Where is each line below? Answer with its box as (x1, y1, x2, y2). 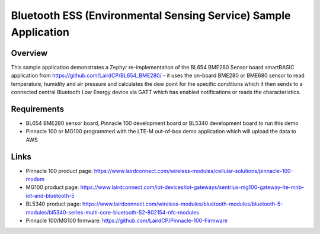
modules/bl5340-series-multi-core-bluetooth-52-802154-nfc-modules (25, 209, 200, 216)
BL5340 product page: (25, 200, 81, 207)
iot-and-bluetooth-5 (25, 192, 75, 199)
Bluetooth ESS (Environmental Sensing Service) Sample (11, 9, 291, 22)
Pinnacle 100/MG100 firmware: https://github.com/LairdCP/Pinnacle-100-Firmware (25, 217, 228, 224)
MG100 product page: (25, 184, 79, 191)
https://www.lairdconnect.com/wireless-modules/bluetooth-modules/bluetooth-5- (82, 200, 283, 207)
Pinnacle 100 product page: (25, 167, 93, 174)
